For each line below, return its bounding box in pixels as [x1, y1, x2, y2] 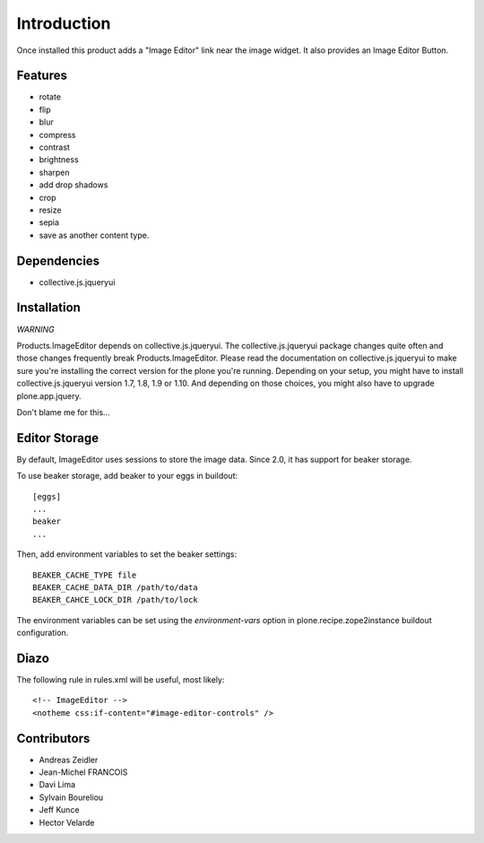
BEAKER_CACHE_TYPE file [32, 569, 137, 580]
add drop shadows [39, 179, 108, 190]
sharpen [39, 167, 71, 178]
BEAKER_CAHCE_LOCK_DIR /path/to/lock [32, 595, 199, 605]
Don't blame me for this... [16, 406, 111, 417]
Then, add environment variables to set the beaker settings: [16, 549, 238, 560]
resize [39, 204, 62, 215]
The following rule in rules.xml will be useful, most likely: [16, 674, 225, 685]
